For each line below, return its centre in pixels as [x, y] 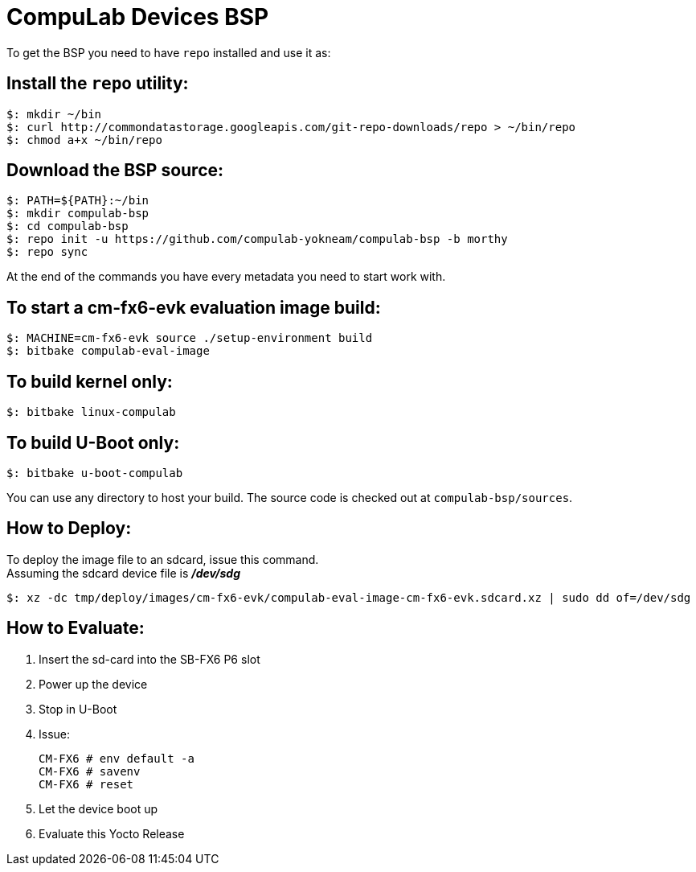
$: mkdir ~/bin [54, 114]
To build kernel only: [90, 381]
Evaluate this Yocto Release [112, 833]
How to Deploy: [69, 529]
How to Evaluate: [76, 628]
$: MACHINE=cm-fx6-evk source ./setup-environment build [190, 338]
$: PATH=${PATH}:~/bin [78, 201]
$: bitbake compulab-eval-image [108, 351]
